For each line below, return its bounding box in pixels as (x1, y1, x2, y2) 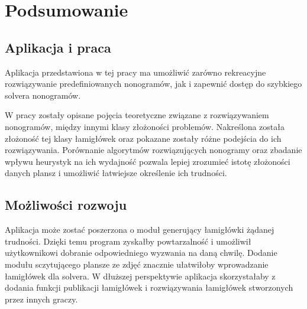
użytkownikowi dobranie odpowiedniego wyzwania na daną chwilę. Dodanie (5, 246, 277, 259)
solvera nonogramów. (5, 89, 81, 101)
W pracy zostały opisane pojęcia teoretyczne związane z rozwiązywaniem (5, 109, 269, 121)
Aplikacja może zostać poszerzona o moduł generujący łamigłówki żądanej (5, 223, 274, 236)
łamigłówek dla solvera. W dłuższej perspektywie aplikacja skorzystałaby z (5, 269, 276, 282)
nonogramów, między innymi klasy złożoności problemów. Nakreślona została (5, 120, 285, 132)
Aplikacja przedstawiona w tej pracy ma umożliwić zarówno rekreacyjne (5, 66, 266, 78)
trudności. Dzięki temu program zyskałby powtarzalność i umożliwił (5, 235, 251, 247)
